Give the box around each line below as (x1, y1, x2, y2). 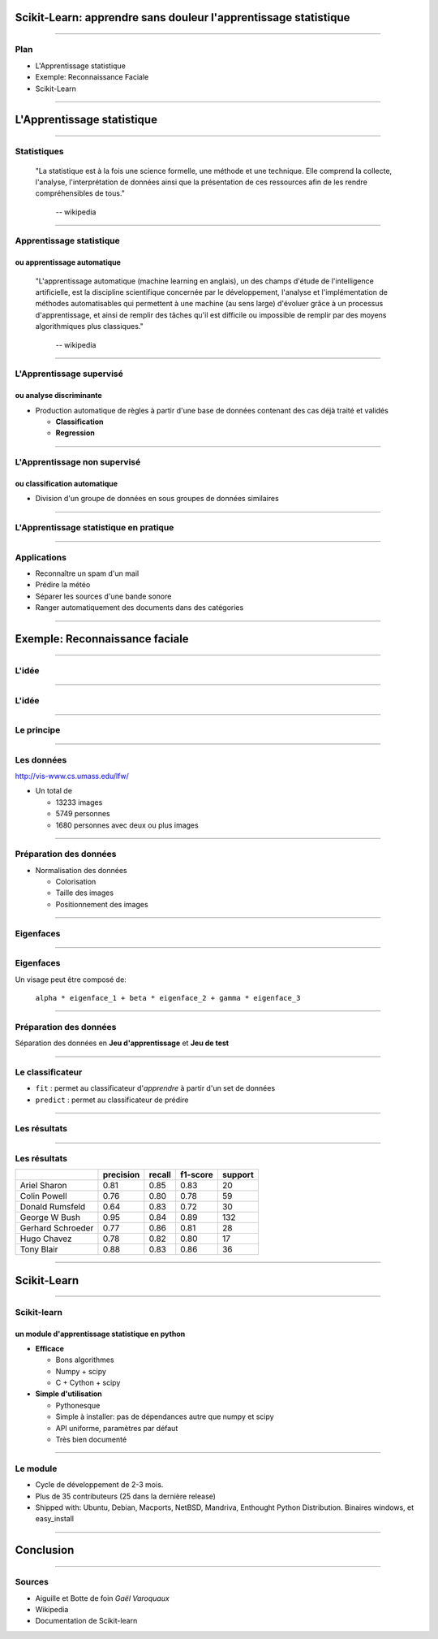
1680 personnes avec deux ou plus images (55, 820, 199, 830)
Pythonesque (55, 1400, 101, 1410)
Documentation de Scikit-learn (35, 1616, 138, 1626)
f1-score (179, 1170, 214, 1181)
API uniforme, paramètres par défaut (55, 1423, 178, 1433)
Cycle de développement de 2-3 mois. (35, 1480, 164, 1490)
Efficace (35, 1343, 65, 1353)
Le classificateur (15, 1066, 83, 1078)
